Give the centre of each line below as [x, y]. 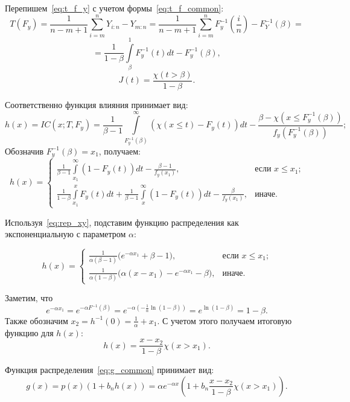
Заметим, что [29, 298]
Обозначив [24, 151]
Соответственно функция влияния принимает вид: [97, 104]
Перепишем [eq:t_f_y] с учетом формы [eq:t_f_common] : [114, 8]
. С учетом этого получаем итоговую [224, 320]
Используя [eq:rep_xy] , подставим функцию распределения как [122, 222]
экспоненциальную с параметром [65, 234]
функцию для [29, 332]
